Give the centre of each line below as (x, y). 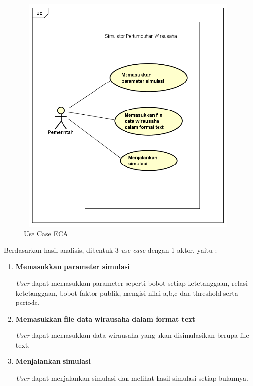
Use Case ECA (46, 234)
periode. (28, 302)
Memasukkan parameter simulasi (73, 266)
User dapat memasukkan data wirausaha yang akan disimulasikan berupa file (132, 335)
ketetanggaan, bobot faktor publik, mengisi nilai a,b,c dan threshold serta (127, 292)
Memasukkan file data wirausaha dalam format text (106, 318)
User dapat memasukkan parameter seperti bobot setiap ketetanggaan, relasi (131, 283)
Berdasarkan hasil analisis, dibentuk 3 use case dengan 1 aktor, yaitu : (111, 250)
